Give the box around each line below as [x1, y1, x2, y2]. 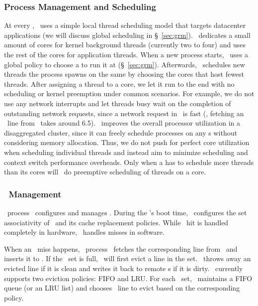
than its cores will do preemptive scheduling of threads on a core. [4, 166, 206, 177]
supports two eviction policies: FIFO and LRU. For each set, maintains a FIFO [4, 273, 253, 283]
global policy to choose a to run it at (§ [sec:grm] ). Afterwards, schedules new [4, 59, 245, 69]
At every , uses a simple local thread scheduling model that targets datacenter [4, 20, 246, 30]
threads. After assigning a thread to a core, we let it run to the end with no [4, 78, 235, 89]
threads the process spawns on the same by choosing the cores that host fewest [4, 69, 245, 79]
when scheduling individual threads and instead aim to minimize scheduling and [4, 147, 248, 157]
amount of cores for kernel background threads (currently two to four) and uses [4, 39, 246, 50]
